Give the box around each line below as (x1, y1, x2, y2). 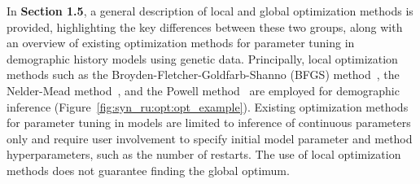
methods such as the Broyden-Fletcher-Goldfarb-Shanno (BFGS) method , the (7, 66, 400, 83)
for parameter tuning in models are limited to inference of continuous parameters (7, 114, 411, 131)
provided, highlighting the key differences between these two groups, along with (7, 18, 403, 35)
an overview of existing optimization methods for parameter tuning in (7, 34, 355, 51)
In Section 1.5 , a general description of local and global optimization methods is (7, 2, 413, 19)
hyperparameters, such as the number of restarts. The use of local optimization (7, 146, 401, 163)
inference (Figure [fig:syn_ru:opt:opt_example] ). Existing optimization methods (7, 98, 409, 115)
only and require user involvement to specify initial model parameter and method (7, 129, 413, 147)
